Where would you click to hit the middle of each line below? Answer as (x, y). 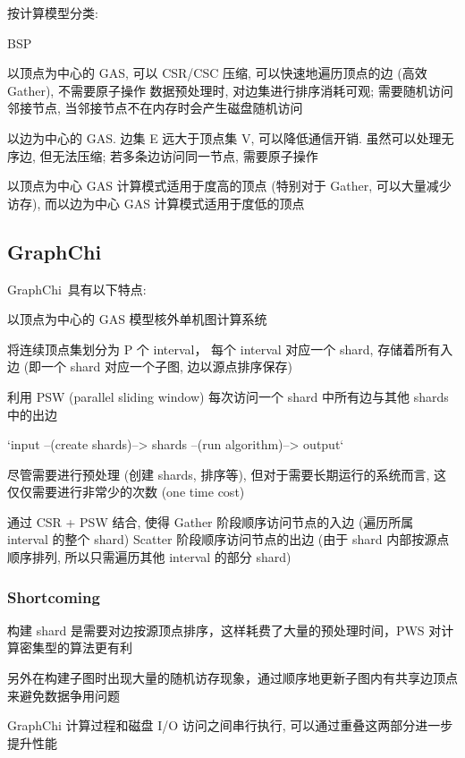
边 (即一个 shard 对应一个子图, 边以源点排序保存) (150, 366)
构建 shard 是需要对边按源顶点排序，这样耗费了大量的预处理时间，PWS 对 (224, 630)
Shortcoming (54, 596)
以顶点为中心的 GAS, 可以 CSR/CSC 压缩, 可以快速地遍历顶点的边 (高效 (217, 73)
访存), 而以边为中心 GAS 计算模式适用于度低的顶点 (156, 203)
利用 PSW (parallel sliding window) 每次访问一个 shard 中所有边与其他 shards (228, 396)
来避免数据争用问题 (63, 695)
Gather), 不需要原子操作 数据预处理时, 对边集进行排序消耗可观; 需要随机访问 (230, 90)
